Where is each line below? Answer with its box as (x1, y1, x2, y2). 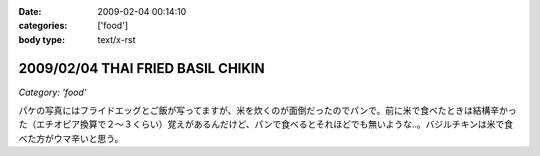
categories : (18, 20, 68, 32)
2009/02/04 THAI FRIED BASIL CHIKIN (18, 60, 265, 77)
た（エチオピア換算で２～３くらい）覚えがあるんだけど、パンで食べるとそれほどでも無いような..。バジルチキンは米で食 (18, 118, 514, 130)
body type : (18, 33, 65, 45)
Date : (18, 6, 42, 17)
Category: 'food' (18, 86, 87, 98)
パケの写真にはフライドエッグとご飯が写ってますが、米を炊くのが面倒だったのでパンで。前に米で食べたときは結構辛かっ (18, 105, 517, 117)
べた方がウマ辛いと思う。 (18, 132, 124, 144)
